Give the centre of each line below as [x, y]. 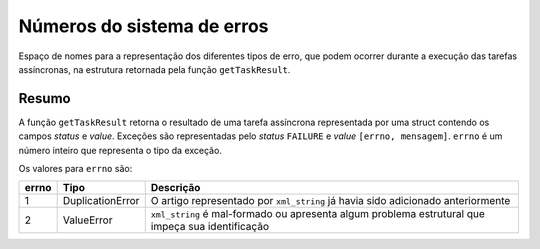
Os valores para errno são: [75, 169]
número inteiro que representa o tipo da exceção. [120, 150]
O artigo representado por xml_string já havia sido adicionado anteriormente [330, 201]
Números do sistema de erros [143, 26]
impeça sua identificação [210, 227]
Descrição [175, 188]
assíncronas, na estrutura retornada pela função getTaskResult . [154, 69]
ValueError [87, 220]
